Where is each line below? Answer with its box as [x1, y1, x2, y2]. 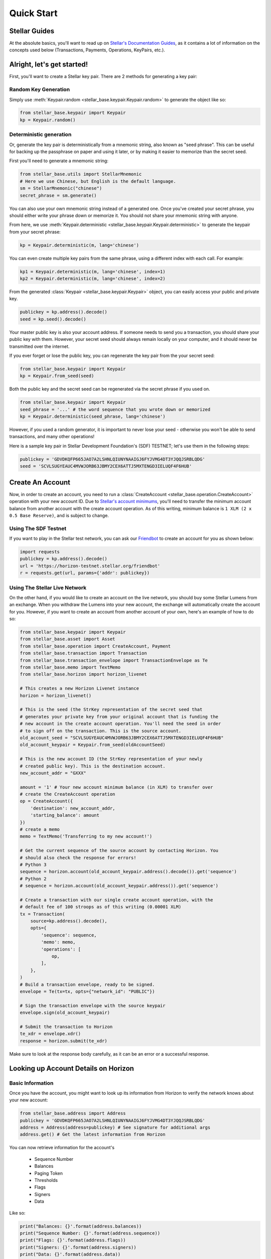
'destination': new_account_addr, [30, 805, 115, 811]
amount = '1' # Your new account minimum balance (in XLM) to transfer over [20, 784, 213, 790]
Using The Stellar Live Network [9, 584, 87, 591]
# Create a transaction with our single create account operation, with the [20, 897, 213, 902]
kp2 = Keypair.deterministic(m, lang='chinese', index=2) [20, 276, 166, 282]
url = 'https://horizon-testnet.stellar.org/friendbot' [20, 563, 161, 569]
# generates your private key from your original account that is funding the [20, 714, 218, 720]
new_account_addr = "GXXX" [20, 770, 86, 776]
